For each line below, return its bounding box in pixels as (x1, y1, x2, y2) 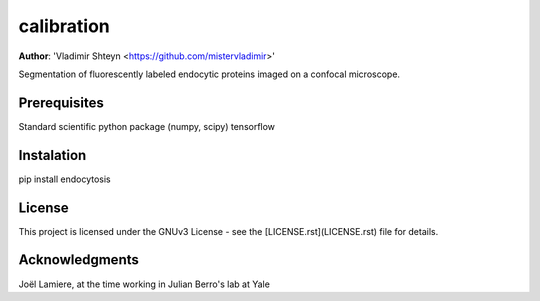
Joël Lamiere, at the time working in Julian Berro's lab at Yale (18, 278, 270, 290)
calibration (18, 15, 110, 37)
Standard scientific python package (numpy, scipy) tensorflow (18, 120, 275, 132)
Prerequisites (18, 94, 104, 111)
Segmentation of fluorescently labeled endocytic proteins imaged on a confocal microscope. (18, 68, 400, 80)
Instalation (18, 146, 87, 164)
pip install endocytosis (18, 173, 111, 185)
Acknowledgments (18, 251, 140, 269)
